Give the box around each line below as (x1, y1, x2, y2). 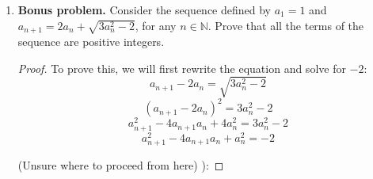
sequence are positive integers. (17, 33, 165, 50)
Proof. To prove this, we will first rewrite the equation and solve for (17, 59, 346, 76)
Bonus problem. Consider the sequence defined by (17, 2, 272, 17)
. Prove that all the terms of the (207, 17, 364, 33)
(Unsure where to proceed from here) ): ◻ (17, 156, 224, 173)
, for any (135, 17, 177, 33)
